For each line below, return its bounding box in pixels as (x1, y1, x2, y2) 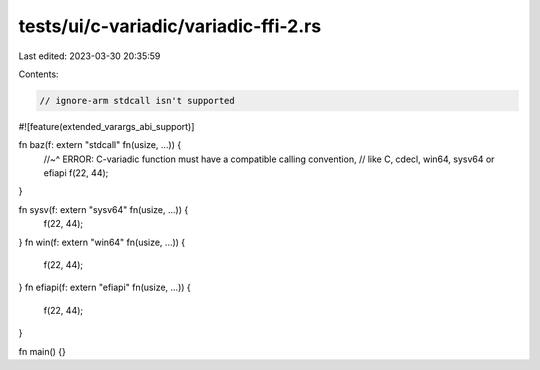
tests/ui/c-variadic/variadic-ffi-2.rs (18, 15, 322, 37)
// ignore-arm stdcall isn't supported (39, 95, 235, 106)
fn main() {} (18, 345, 67, 357)
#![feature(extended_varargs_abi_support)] (18, 120, 195, 132)
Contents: (18, 68, 59, 80)
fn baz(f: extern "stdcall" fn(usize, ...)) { (18, 139, 182, 151)
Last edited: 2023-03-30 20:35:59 (18, 50, 161, 62)
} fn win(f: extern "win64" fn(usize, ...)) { (18, 236, 186, 248)
